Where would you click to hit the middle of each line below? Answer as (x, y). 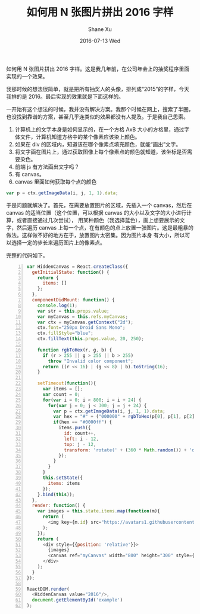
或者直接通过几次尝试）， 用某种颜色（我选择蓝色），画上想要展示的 (98, 220)
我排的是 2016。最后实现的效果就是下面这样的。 (65, 96)
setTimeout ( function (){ (67, 383)
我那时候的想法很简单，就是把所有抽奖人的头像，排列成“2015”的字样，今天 (98, 89)
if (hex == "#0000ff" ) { (83, 422)
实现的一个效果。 (27, 76)
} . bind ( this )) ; (56, 494)
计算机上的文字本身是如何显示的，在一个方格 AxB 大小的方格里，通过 (99, 129)
